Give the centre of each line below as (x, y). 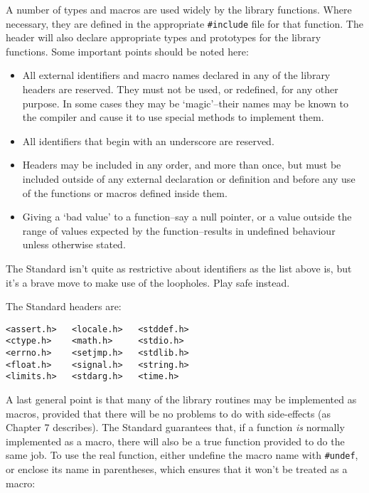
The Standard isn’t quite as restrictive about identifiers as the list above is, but (179, 268)
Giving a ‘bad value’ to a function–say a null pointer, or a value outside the (187, 217)
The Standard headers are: (64, 306)
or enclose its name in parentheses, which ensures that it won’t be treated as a (177, 469)
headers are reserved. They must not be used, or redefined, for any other (180, 89)
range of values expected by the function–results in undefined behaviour (179, 230)
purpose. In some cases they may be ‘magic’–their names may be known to (185, 103)
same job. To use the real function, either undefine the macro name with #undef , (182, 455)
